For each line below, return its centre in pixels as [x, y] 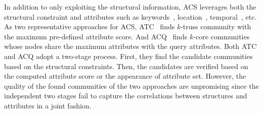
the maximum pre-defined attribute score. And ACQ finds [96, 36]
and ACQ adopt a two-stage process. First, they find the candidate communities [128, 56]
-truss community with [216, 26]
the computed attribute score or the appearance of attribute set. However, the [125, 76]
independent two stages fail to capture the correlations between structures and [126, 96]
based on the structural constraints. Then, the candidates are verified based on [126, 66]
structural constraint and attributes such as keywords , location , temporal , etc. [130, 16]
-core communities [222, 36]
